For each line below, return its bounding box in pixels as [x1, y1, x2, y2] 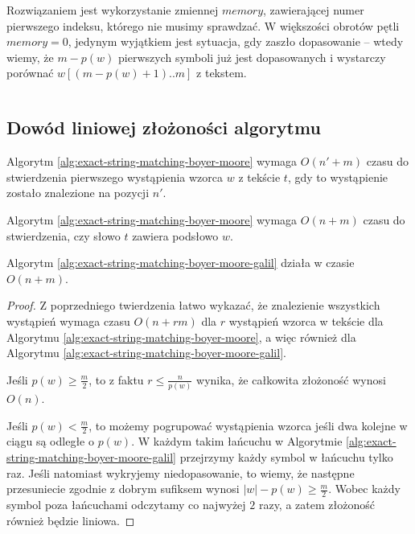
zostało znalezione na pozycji [6, 184, 150, 201]
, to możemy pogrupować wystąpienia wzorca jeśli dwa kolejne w [88, 417, 408, 433]
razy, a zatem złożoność [258, 496, 375, 513]
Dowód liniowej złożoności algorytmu [6, 115, 321, 140]
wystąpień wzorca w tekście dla [228, 312, 384, 329]
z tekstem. [196, 64, 247, 81]
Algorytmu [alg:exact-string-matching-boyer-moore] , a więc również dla [6, 328, 356, 345]
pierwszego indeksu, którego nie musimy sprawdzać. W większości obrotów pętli [6, 17, 400, 34]
